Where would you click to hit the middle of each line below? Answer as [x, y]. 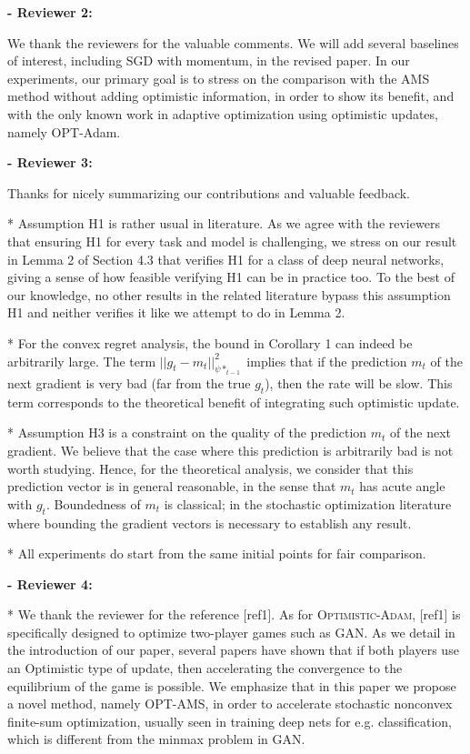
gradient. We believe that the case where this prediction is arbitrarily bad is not [230, 450]
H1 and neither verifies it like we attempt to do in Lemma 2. [176, 312]
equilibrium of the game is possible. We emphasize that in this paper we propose [232, 685]
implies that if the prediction [327, 361]
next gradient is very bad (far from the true [129, 382]
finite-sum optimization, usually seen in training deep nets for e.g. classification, [230, 721]
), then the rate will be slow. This [359, 382]
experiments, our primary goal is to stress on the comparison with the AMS [219, 78]
